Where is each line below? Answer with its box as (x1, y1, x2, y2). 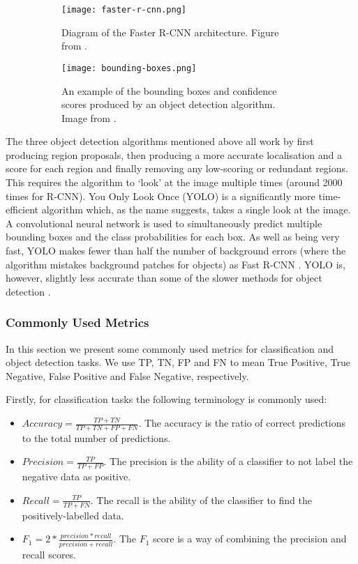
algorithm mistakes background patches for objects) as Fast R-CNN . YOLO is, (6, 257, 345, 271)
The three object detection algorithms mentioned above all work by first (6, 134, 314, 148)
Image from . (61, 110, 117, 125)
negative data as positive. (22, 469, 131, 484)
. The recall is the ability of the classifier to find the (90, 492, 312, 507)
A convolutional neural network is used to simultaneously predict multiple (6, 215, 322, 230)
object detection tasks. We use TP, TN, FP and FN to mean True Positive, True (6, 355, 351, 369)
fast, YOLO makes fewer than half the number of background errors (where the (6, 243, 346, 258)
